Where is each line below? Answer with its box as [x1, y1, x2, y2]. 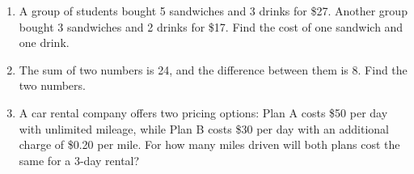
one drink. [19, 34, 70, 51]
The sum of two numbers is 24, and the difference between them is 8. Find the [19, 61, 408, 78]
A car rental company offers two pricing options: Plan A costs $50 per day [19, 104, 388, 121]
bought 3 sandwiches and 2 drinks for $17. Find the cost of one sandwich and [19, 18, 403, 35]
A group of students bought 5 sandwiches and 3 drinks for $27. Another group [19, 2, 408, 19]
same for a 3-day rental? [19, 151, 140, 168]
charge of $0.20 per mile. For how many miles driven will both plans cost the [19, 136, 400, 153]
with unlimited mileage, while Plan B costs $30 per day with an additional [19, 120, 389, 137]
